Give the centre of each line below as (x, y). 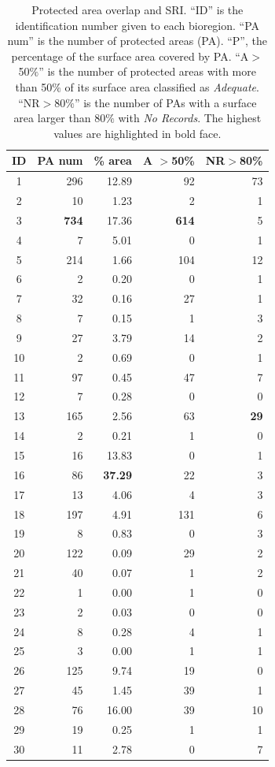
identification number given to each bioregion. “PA (137, 25)
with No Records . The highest (190, 118)
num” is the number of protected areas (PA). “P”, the (137, 41)
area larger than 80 (60, 118)
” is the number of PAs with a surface (165, 102)
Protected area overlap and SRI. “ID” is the (137, 9)
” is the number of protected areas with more (147, 71)
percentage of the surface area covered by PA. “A (130, 56)
